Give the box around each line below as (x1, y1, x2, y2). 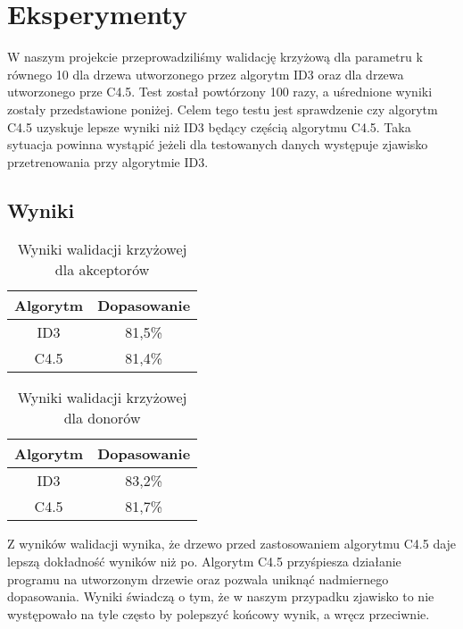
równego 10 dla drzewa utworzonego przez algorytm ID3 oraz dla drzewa (7, 64, 404, 83)
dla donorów (63, 407, 141, 429)
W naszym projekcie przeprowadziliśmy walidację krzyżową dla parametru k (7, 47, 423, 66)
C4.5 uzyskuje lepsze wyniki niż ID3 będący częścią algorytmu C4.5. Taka (7, 117, 411, 136)
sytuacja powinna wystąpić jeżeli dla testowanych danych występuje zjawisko (7, 135, 428, 154)
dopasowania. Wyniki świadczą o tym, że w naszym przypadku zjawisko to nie (7, 587, 434, 606)
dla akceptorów (54, 259, 150, 281)
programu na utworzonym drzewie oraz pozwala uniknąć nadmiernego (7, 569, 389, 588)
